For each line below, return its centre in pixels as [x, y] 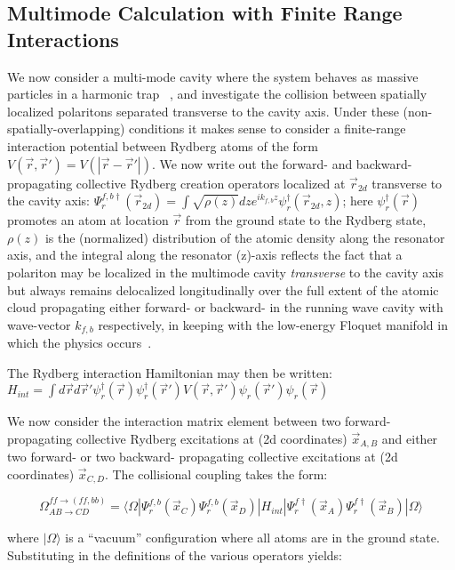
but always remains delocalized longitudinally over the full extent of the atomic [223, 289]
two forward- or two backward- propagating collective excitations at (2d [203, 457]
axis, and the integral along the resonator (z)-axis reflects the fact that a [205, 255]
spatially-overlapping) [66, 128]
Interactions [63, 39]
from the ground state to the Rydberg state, [306, 220]
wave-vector [39, 324]
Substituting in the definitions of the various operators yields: [175, 554]
